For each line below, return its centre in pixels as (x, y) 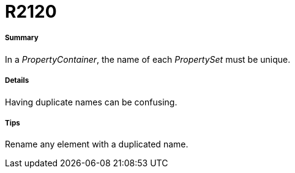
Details (17, 81)
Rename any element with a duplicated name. (97, 144)
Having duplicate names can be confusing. (91, 102)
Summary (22, 38)
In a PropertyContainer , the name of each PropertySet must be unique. (148, 59)
